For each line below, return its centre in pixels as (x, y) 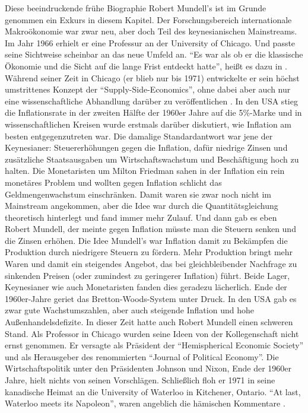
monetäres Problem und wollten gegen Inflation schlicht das (113, 182)
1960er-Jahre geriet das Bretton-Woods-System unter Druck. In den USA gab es (151, 298)
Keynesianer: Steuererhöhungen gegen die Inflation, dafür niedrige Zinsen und (146, 147)
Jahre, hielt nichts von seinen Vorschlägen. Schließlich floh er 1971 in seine (140, 380)
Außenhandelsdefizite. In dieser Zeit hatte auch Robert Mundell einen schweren (149, 322)
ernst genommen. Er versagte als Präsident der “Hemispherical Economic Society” (154, 345)
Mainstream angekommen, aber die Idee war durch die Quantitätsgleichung (142, 206)
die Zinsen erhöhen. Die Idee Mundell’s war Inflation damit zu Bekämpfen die (146, 240)
